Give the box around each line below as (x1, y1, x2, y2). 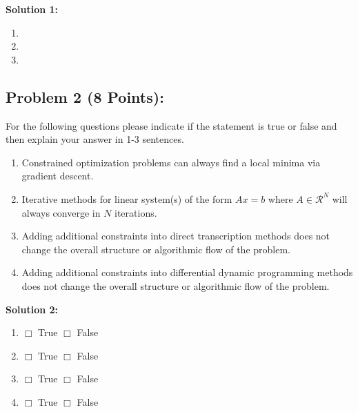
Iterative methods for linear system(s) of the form (21, 191, 232, 206)
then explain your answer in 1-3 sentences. (6, 132, 184, 146)
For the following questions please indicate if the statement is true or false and (6, 118, 337, 133)
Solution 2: (6, 302, 59, 316)
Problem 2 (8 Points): (6, 86, 164, 107)
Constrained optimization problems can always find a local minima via (21, 155, 321, 169)
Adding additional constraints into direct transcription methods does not (21, 228, 330, 243)
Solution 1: (6, 2, 59, 16)
